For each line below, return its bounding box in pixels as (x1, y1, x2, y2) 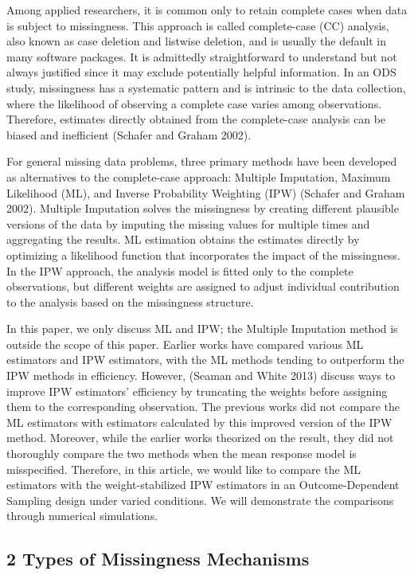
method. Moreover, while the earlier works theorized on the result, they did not (6, 429, 394, 446)
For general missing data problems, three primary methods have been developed (6, 153, 397, 170)
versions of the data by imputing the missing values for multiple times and (6, 215, 370, 232)
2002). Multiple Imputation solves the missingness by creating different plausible (6, 200, 399, 217)
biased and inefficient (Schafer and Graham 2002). (6, 126, 252, 143)
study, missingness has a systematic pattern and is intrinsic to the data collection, (6, 79, 406, 96)
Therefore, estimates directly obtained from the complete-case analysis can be (6, 111, 386, 127)
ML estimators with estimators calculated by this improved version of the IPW (6, 413, 393, 430)
